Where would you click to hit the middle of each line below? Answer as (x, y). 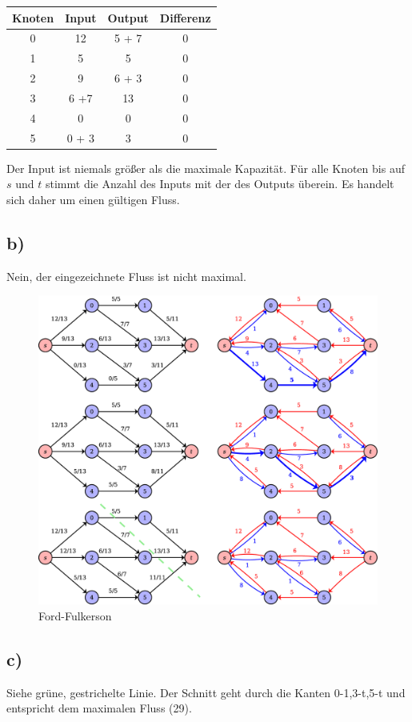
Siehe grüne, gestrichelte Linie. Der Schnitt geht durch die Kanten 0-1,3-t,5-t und (206, 692)
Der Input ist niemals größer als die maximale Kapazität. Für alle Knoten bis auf (206, 168)
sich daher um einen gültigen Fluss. (93, 199)
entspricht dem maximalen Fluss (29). (99, 708)
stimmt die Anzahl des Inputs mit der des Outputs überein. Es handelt (220, 184)
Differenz (185, 17)
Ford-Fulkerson (75, 615)
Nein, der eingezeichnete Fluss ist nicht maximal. (126, 276)
